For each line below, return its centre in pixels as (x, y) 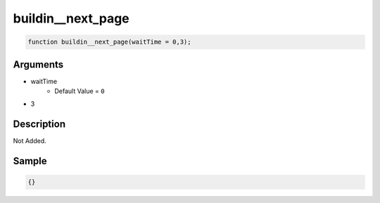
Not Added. (30, 141)
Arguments (38, 64)
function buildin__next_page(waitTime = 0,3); (109, 42)
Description (39, 124)
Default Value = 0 (80, 91)
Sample (30, 161)
